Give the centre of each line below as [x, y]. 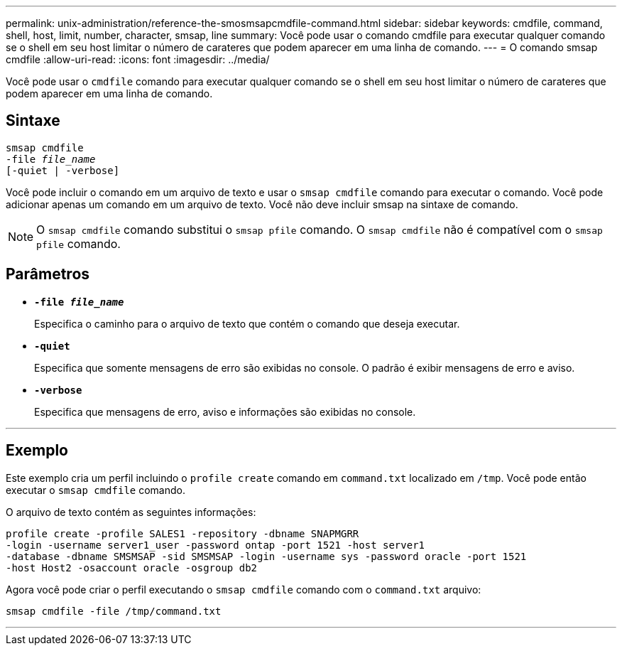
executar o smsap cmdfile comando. [96, 490]
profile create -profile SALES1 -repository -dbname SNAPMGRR [182, 533]
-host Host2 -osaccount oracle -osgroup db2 [132, 567]
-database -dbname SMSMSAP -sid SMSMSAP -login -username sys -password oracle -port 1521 [266, 556]
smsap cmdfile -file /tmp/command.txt [114, 611]
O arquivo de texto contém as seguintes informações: [131, 512]
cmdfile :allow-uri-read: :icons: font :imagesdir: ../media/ [138, 59]
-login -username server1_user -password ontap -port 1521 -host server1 [215, 545]
